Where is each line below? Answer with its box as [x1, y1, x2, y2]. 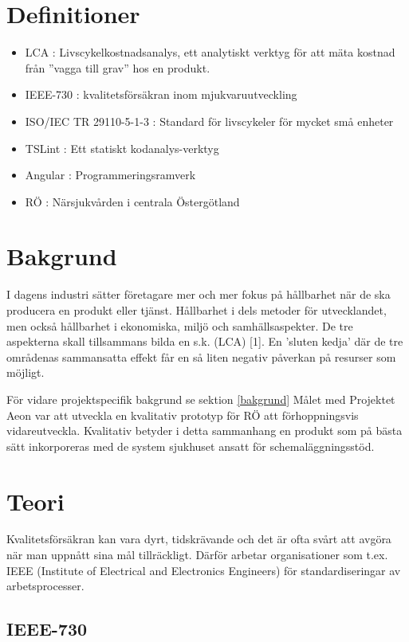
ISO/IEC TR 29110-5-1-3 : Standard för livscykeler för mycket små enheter [25, 112, 394, 129]
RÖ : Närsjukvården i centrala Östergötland [25, 193, 240, 209]
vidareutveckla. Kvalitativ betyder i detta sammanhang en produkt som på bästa [6, 422, 403, 439]
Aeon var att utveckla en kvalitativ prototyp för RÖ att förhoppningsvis [6, 406, 359, 423]
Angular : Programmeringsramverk [25, 166, 196, 183]
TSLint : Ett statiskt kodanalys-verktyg [25, 139, 219, 156]
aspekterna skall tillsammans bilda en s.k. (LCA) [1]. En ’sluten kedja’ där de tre [6, 333, 403, 350]
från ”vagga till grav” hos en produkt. [25, 59, 210, 76]
